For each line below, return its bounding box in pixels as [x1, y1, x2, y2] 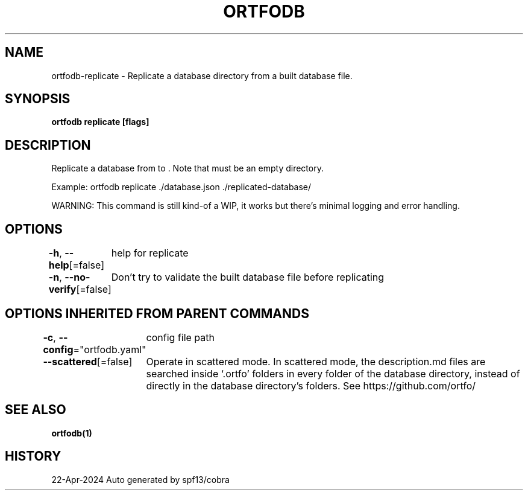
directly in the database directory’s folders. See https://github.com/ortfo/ [146, 379, 476, 392]
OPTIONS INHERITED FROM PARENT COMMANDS [5, 305, 309, 321]
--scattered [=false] [43, 355, 133, 368]
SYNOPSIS [5, 91, 71, 107]
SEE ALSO [5, 402, 66, 418]
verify [48, 283, 77, 296]
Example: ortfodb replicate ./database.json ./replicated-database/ [51, 182, 312, 193]
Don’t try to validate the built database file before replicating [111, 271, 385, 284]
